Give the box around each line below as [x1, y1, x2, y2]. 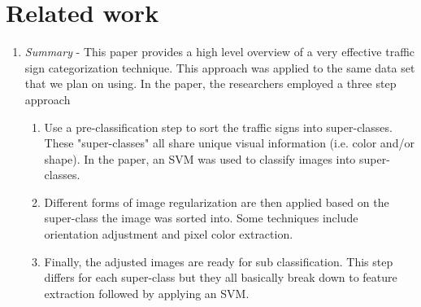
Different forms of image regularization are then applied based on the [44, 193, 389, 210]
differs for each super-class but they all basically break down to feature [44, 269, 397, 286]
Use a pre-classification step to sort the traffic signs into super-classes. [44, 118, 393, 135]
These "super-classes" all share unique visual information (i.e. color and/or [44, 134, 414, 151]
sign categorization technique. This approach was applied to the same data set [24, 59, 415, 76]
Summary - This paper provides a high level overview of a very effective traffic [24, 43, 415, 60]
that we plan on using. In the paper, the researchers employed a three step [24, 75, 397, 92]
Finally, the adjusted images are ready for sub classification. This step [44, 252, 393, 270]
